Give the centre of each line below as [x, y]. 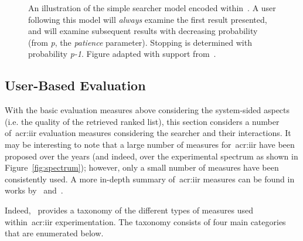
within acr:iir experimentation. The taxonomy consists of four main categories [145, 221]
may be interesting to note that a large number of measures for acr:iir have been [150, 144]
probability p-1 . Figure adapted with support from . [122, 54]
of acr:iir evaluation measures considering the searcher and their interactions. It [148, 133]
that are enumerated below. [54, 233]
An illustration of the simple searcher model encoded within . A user [152, 8]
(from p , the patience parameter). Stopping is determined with [140, 42]
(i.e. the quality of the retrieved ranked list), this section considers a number [142, 121]
